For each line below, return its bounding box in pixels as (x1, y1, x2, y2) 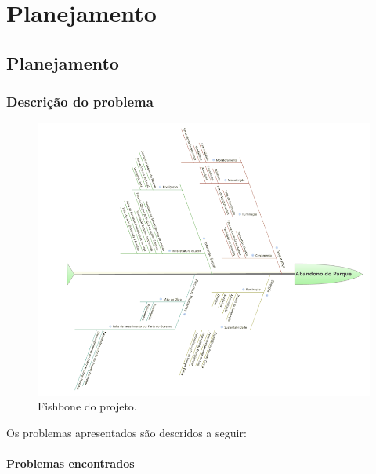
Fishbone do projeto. (38, 398, 137, 414)
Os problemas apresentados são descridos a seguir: (6, 425, 247, 440)
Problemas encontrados (6, 455, 135, 472)
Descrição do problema (6, 92, 154, 111)
